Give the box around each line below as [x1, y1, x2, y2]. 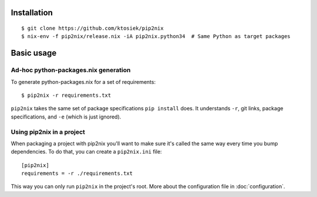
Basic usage [11, 48, 57, 58]
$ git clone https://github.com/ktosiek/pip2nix [21, 25, 164, 32]
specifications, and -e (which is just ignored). [11, 113, 122, 120]
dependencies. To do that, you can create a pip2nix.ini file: [11, 148, 162, 155]
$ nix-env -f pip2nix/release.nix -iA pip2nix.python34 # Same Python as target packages [21, 33, 291, 40]
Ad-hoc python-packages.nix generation [11, 66, 131, 74]
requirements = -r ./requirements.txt [21, 170, 133, 177]
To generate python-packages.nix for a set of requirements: [11, 78, 156, 85]
